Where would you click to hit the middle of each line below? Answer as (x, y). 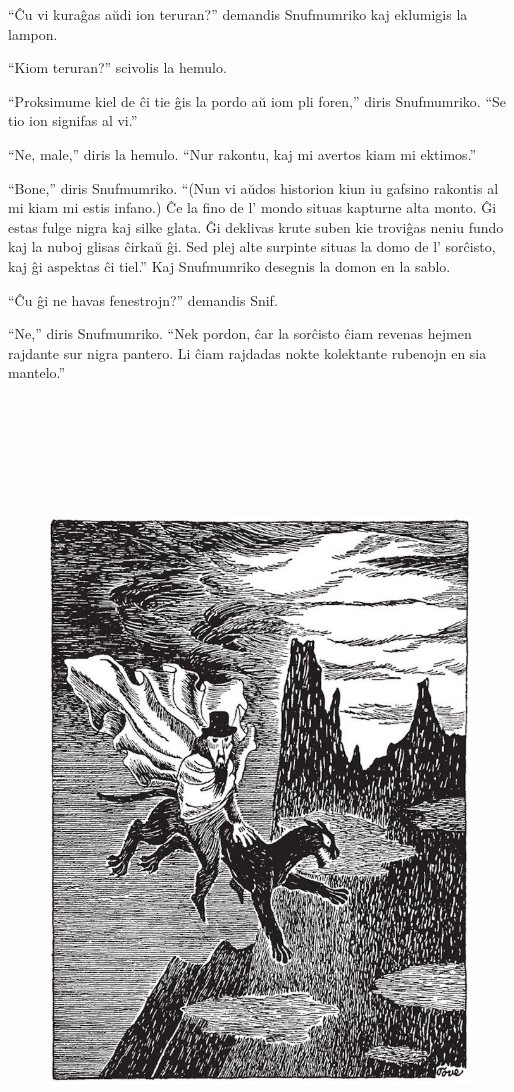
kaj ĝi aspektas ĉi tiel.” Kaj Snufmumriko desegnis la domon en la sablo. (229, 265)
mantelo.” (37, 372)
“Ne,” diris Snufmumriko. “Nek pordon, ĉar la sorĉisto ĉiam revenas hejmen (240, 333)
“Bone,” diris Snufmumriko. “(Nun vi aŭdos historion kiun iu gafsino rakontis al (253, 187)
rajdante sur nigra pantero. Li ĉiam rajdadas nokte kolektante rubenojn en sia (247, 352)
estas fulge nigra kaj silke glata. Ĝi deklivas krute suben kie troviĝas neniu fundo (256, 226)
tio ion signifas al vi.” (73, 120)
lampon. (33, 33)
